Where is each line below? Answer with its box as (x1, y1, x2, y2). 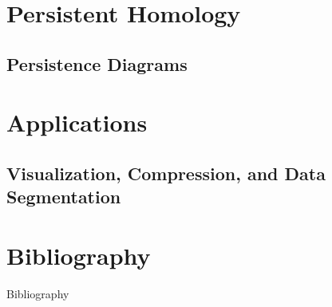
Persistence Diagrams (6, 51, 188, 76)
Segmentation (6, 184, 121, 209)
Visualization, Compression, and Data (6, 160, 326, 185)
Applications (6, 106, 148, 139)
